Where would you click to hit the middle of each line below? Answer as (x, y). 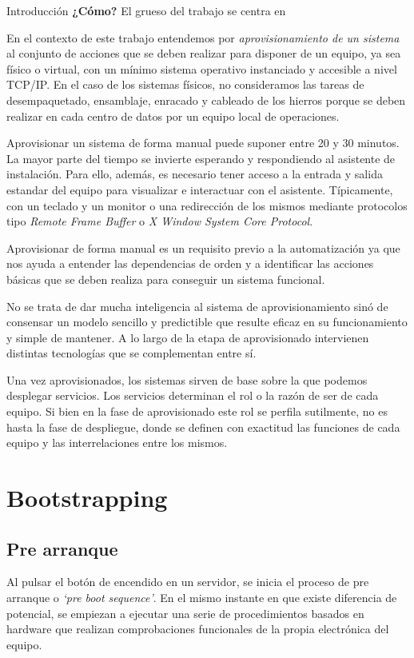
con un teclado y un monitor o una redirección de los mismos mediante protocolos (207, 205)
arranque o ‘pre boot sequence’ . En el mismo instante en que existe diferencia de (202, 598)
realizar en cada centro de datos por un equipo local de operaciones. (173, 116)
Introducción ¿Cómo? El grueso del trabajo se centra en (146, 10)
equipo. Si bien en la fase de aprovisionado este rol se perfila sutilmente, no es (197, 411)
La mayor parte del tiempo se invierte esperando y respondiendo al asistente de (201, 158)
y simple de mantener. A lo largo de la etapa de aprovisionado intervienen (188, 337)
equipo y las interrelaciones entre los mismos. (117, 443)
